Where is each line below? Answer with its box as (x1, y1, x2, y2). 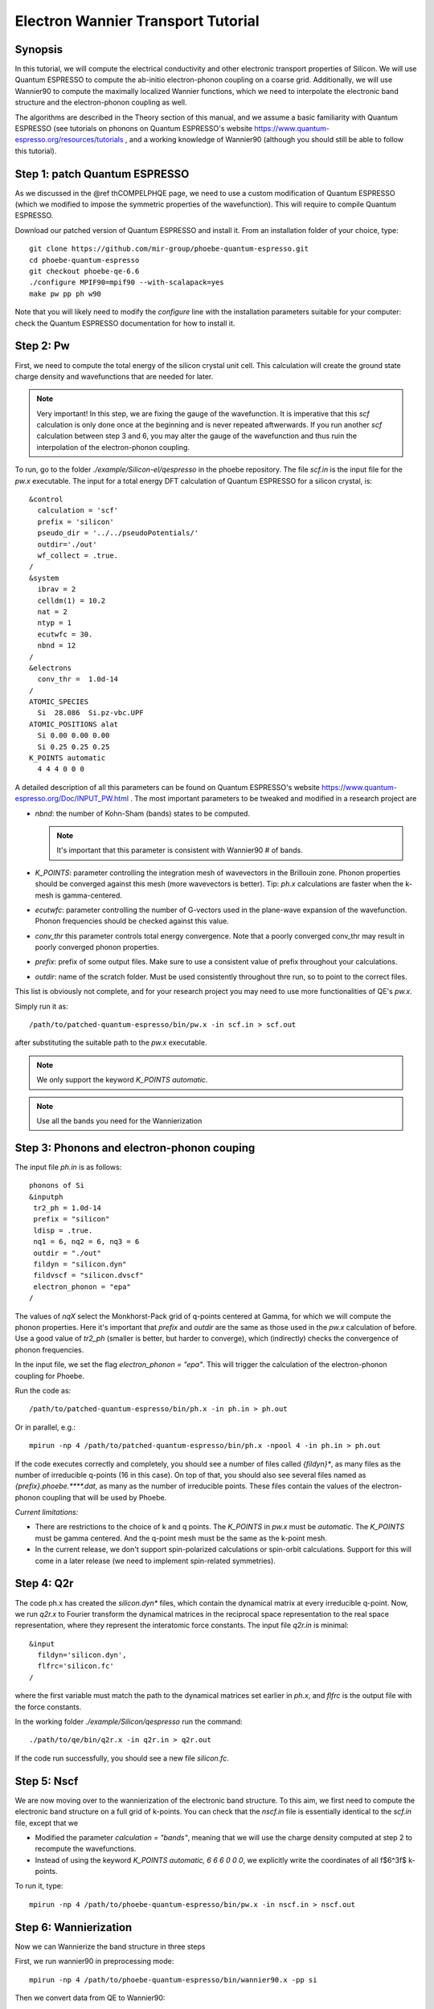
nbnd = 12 (37, 641, 76, 650)
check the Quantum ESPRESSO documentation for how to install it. (14, 318, 235, 328)
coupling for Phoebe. (14, 1371, 84, 1381)
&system (29, 573, 59, 583)
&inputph (29, 1192, 63, 1201)
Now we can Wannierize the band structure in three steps (14, 1941, 206, 1951)
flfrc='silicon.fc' (37, 1662, 114, 1671)
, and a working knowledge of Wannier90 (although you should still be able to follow (125, 135, 403, 145)
